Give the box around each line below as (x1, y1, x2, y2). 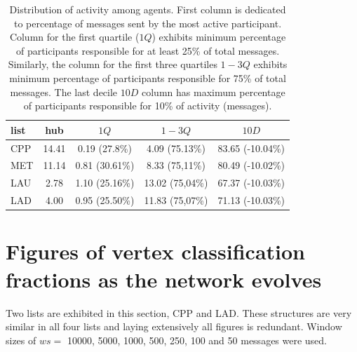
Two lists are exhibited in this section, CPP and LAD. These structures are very (6, 305, 352, 320)
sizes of (6, 332, 36, 347)
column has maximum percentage (142, 84, 285, 99)
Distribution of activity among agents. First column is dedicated (9, 2, 286, 16)
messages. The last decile (10, 84, 118, 99)
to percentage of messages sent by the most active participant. (13, 15, 282, 30)
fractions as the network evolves (6, 264, 322, 293)
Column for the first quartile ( (9, 29, 140, 44)
